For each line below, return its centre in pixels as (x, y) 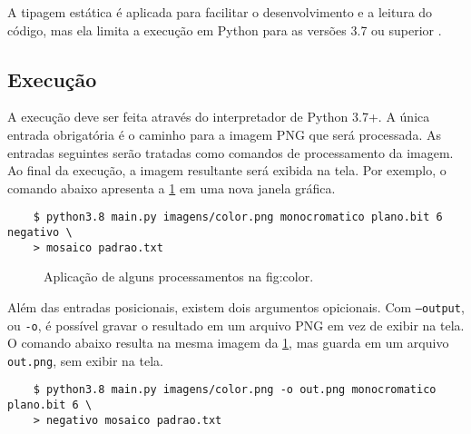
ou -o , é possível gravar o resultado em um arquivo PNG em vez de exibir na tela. (236, 325)
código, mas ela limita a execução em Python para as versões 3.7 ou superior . (225, 30)
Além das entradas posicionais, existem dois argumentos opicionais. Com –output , (236, 306)
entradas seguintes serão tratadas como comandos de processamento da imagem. (231, 152)
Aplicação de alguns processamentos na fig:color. (179, 276)
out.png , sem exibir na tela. (85, 360)
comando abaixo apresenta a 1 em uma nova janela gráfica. (172, 187)
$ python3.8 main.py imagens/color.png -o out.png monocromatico (235, 390)
